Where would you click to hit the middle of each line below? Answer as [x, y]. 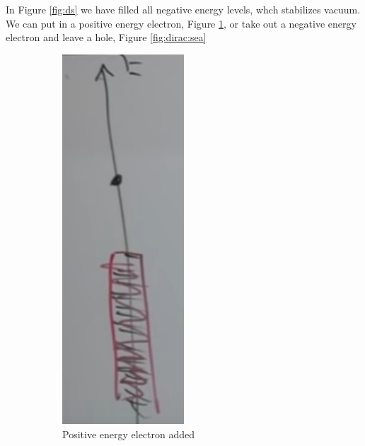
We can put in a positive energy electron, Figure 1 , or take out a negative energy [181, 23]
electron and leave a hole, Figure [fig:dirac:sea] [106, 37]
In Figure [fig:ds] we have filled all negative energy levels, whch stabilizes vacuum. [183, 9]
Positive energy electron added [129, 434]
